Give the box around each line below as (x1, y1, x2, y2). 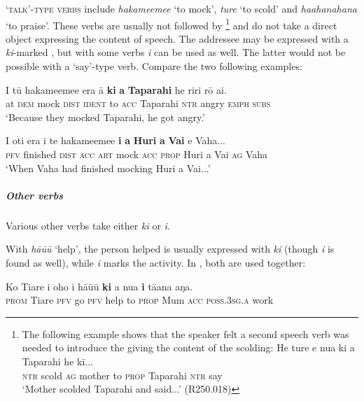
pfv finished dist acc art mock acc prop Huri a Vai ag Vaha (6, 147, 268, 161)
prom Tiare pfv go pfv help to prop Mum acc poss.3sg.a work (6, 293, 274, 307)
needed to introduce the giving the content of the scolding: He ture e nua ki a (22, 340, 355, 355)
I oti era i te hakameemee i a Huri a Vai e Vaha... (6, 133, 225, 148)
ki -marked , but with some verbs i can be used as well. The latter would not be (6, 45, 346, 59)
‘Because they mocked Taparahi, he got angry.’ (6, 109, 206, 124)
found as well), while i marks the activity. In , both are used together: (6, 255, 306, 269)
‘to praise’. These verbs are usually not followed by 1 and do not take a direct (6, 15, 337, 32)
